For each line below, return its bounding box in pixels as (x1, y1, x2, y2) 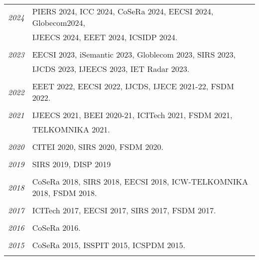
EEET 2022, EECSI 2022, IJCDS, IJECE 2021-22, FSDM (32, 80, 234, 92)
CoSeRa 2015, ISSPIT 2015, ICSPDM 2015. (32, 239, 185, 251)
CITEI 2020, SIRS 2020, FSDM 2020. (32, 141, 163, 152)
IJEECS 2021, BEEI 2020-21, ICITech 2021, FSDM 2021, (32, 109, 233, 121)
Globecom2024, (32, 17, 86, 28)
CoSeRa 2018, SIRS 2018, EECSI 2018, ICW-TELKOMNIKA (32, 176, 249, 187)
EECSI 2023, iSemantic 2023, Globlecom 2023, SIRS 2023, (32, 49, 236, 60)
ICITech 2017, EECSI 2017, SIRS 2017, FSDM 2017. (32, 204, 216, 216)
